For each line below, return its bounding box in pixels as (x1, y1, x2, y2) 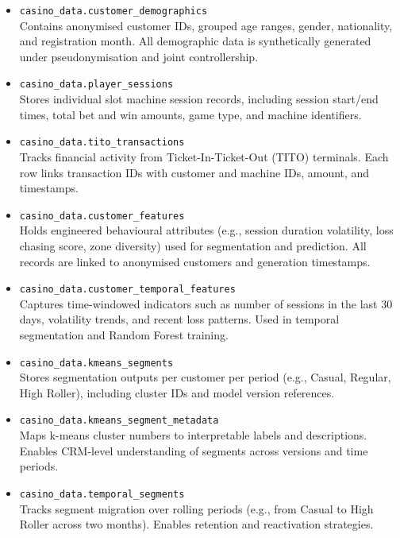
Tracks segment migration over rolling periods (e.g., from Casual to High (19, 500, 374, 517)
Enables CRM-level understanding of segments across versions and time (19, 442, 368, 459)
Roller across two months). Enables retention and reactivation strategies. (19, 516, 374, 532)
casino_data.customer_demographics (19, 6, 208, 17)
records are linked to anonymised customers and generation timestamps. (19, 253, 371, 269)
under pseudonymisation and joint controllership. (19, 48, 259, 64)
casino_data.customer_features (19, 210, 185, 222)
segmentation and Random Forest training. (19, 327, 229, 343)
